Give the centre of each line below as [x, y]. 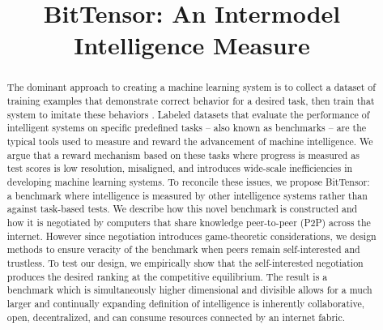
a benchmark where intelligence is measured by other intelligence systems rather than [187, 195]
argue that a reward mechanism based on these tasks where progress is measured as [183, 154]
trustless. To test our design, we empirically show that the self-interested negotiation [185, 262]
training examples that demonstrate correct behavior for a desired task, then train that [191, 101]
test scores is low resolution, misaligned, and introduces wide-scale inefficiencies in [180, 168]
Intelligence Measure [192, 45]
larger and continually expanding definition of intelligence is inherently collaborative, [186, 303]
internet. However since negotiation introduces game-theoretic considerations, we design [191, 236]
